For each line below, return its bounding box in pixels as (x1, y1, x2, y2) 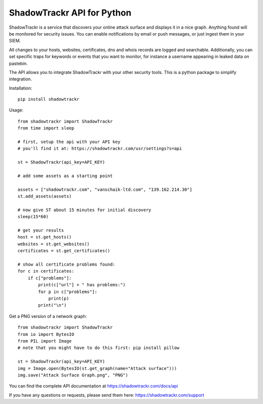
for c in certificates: (18, 268, 75, 274)
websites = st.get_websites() (18, 241, 90, 247)
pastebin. (9, 60, 28, 66)
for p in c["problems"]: (38, 289, 97, 294)
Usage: (9, 107, 24, 113)
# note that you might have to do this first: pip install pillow (18, 345, 180, 350)
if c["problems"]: (27, 275, 72, 281)
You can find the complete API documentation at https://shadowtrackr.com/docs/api (9, 383, 178, 389)
